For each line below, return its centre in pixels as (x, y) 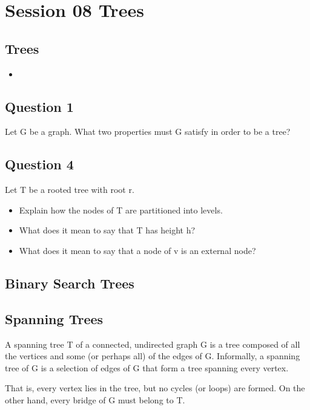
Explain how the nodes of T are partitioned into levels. (121, 210)
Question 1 (39, 106)
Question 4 (39, 164)
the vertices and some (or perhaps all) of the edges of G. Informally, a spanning (153, 356)
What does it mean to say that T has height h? (107, 230)
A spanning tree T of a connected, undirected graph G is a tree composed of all (153, 344)
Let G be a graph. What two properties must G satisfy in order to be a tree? (148, 132)
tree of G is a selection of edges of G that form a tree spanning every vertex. (147, 367)
